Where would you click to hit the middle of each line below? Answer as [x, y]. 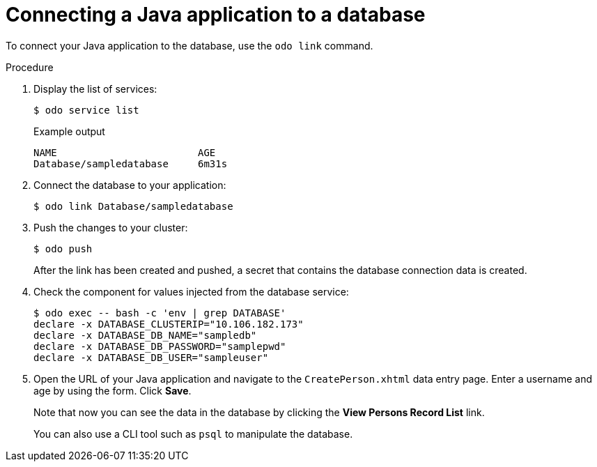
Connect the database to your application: [130, 185]
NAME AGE [125, 152]
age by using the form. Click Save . [113, 390]
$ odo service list [86, 110]
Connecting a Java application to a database [216, 15]
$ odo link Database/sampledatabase [133, 206]
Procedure [30, 67]
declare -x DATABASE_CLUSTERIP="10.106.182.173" [169, 324]
